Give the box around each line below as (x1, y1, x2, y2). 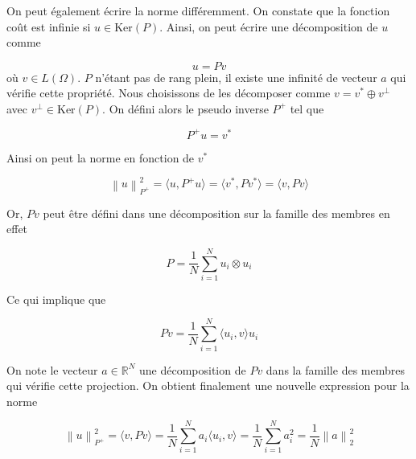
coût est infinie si (6, 18, 91, 35)
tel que (290, 100, 324, 117)
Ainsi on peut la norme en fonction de (6, 149, 195, 166)
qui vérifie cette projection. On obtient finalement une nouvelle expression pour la (6, 377, 410, 394)
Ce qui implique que (6, 290, 106, 307)
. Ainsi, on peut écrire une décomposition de (159, 18, 378, 35)
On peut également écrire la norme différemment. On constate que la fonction (6, 2, 390, 18)
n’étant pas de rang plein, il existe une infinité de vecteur (95, 68, 377, 85)
